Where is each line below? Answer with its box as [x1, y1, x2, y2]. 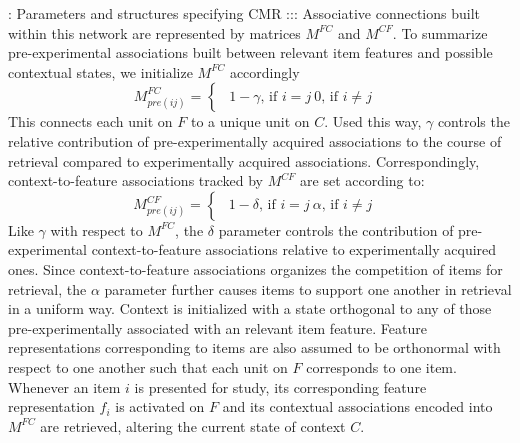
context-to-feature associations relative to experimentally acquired [91, 239, 497, 260]
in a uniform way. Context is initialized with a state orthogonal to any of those [8, 298, 492, 319]
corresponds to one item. [306, 356, 457, 377]
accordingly [229, 61, 300, 82]
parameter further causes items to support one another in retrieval [104, 278, 512, 299]
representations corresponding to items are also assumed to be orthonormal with [8, 337, 501, 358]
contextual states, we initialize [8, 61, 193, 82]
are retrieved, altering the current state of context [40, 415, 346, 436]
